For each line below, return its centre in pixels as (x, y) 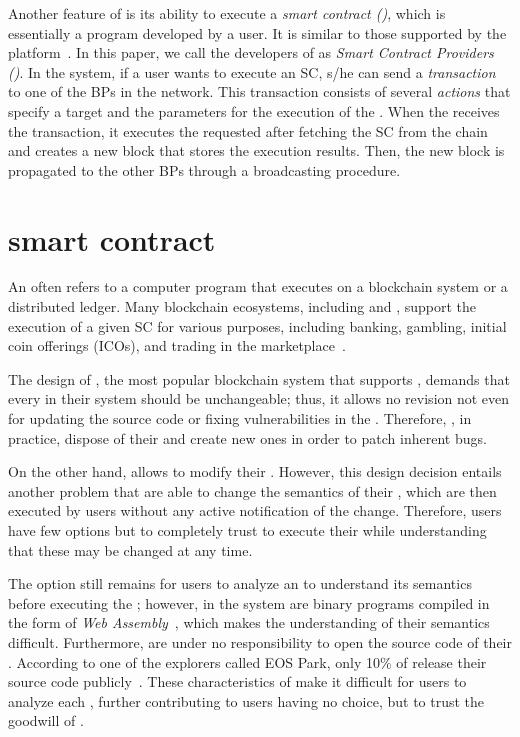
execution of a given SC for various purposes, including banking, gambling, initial (257, 325)
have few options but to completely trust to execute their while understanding (247, 530)
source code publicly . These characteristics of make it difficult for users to (237, 681)
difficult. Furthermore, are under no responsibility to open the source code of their (260, 641)
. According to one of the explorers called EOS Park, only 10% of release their (247, 661)
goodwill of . (46, 720)
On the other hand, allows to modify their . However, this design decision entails (255, 471)
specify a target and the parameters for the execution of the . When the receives (254, 110)
